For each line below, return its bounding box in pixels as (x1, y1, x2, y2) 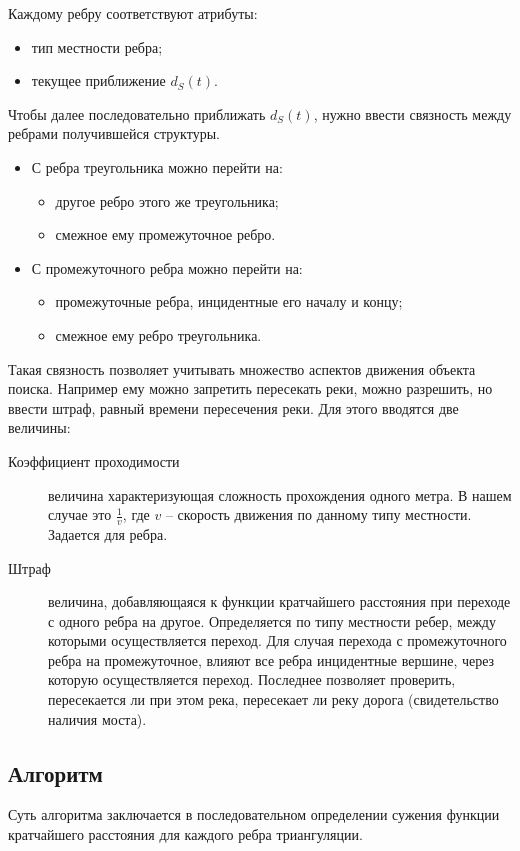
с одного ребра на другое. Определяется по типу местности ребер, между (48, 610, 496, 631)
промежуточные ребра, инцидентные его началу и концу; (55, 291, 403, 312)
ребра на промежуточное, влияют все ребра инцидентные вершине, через (48, 649, 495, 670)
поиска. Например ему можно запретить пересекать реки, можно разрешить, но (8, 378, 493, 399)
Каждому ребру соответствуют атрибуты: (8, 3, 258, 23)
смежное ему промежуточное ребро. (55, 224, 276, 245)
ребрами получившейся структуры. (8, 123, 220, 144)
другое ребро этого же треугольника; (55, 190, 279, 211)
